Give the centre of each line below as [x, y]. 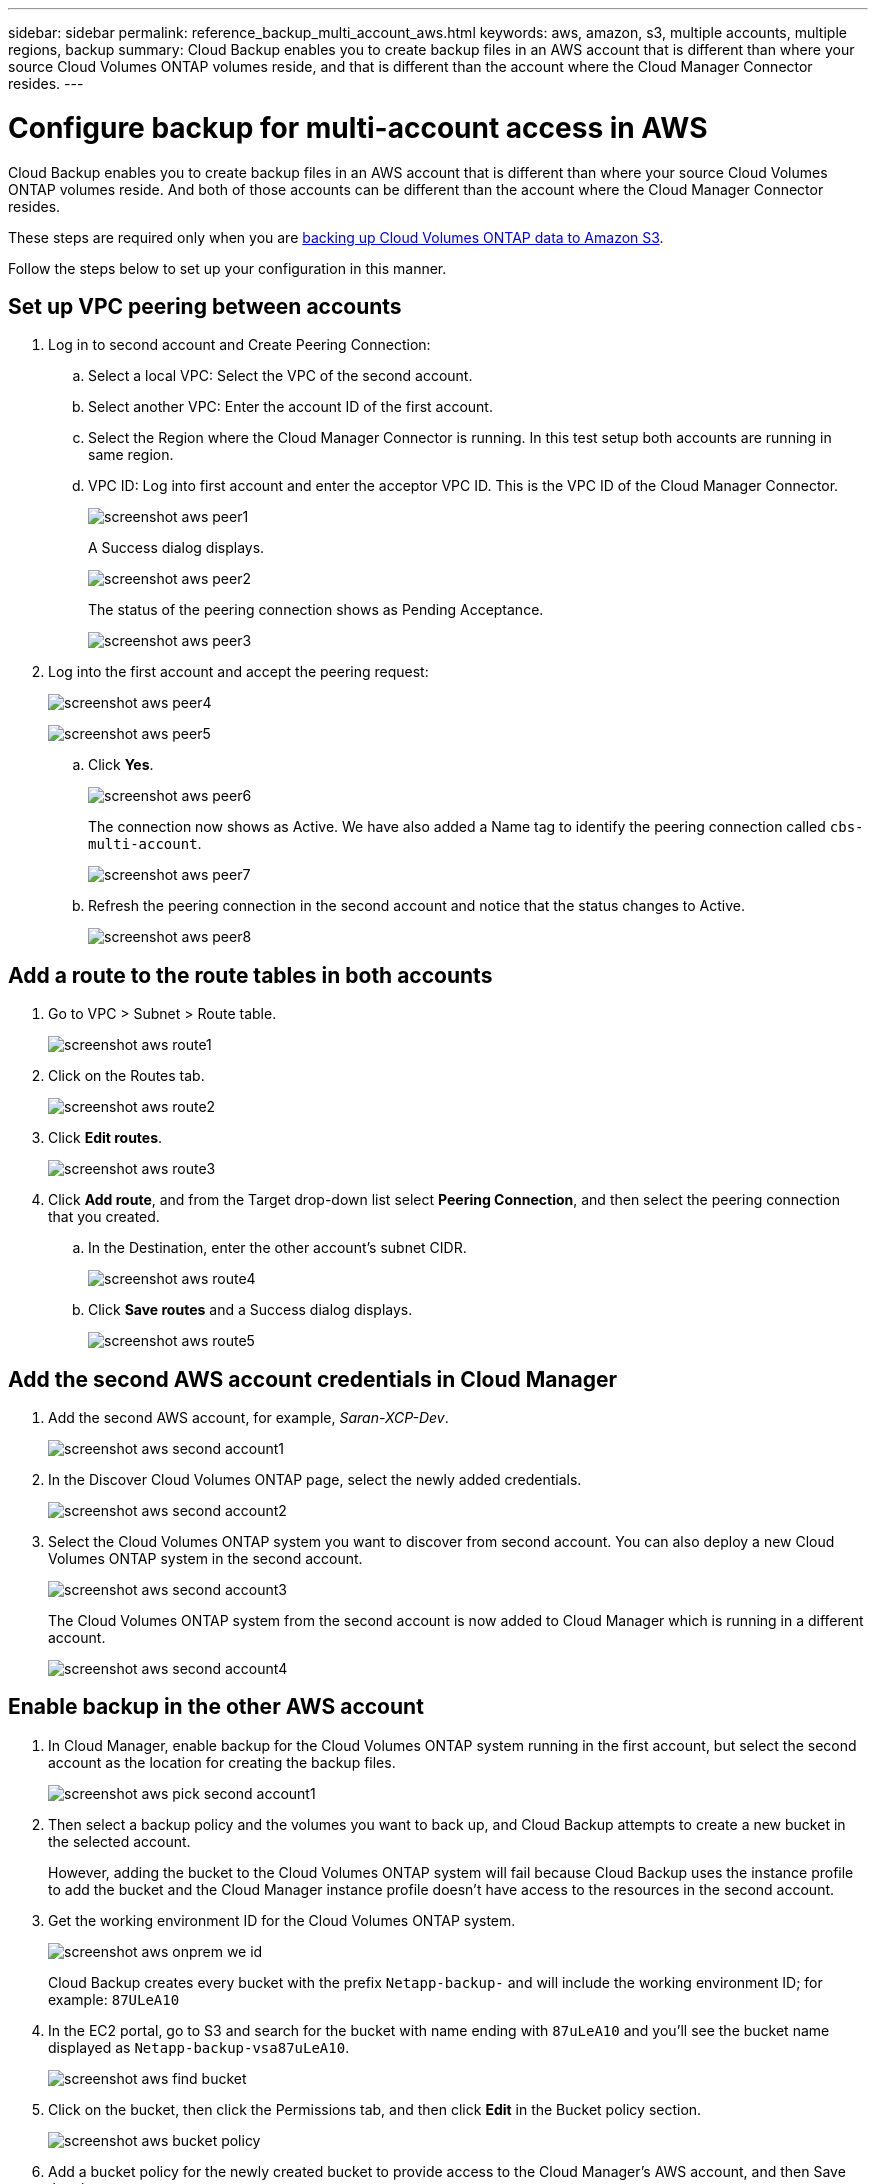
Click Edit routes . [105, 1138]
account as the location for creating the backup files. [222, 1762]
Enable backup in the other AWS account [216, 1707]
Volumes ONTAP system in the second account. [205, 1559]
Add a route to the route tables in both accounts [250, 975]
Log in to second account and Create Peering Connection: [239, 345]
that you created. [104, 1217]
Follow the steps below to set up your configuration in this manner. [227, 268]
